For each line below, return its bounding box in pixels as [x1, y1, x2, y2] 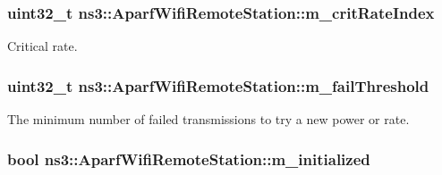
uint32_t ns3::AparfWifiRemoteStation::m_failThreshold [7, 74, 429, 96]
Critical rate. [7, 37, 78, 55]
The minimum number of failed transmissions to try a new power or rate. [7, 110, 410, 129]
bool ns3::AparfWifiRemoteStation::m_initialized [7, 147, 370, 170]
